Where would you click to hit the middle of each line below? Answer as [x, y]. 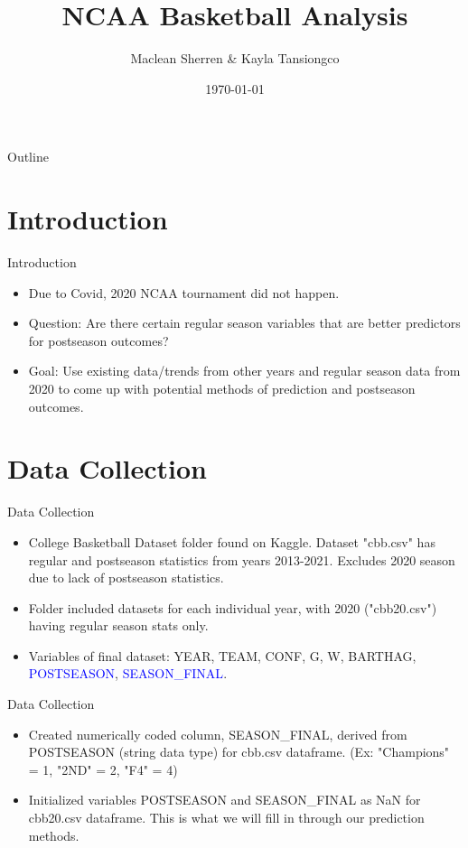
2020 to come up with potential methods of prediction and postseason [222, 388]
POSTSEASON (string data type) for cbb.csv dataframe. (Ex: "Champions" [239, 752]
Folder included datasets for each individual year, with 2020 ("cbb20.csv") [233, 607]
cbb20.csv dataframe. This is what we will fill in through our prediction [226, 818]
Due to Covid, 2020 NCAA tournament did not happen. [184, 292]
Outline [28, 157]
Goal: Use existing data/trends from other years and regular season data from [244, 371]
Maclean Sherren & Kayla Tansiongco [235, 58]
